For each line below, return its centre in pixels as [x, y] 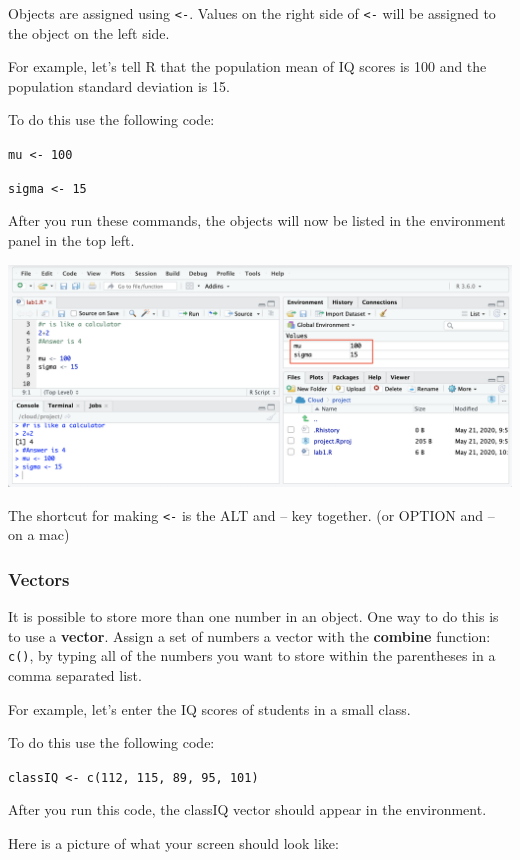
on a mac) [39, 534]
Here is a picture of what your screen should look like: [173, 842]
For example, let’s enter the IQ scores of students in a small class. [209, 708]
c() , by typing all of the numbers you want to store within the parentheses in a [252, 655]
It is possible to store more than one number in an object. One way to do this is [253, 616]
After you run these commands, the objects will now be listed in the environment [257, 220]
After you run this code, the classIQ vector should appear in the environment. [247, 809]
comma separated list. [75, 674]
